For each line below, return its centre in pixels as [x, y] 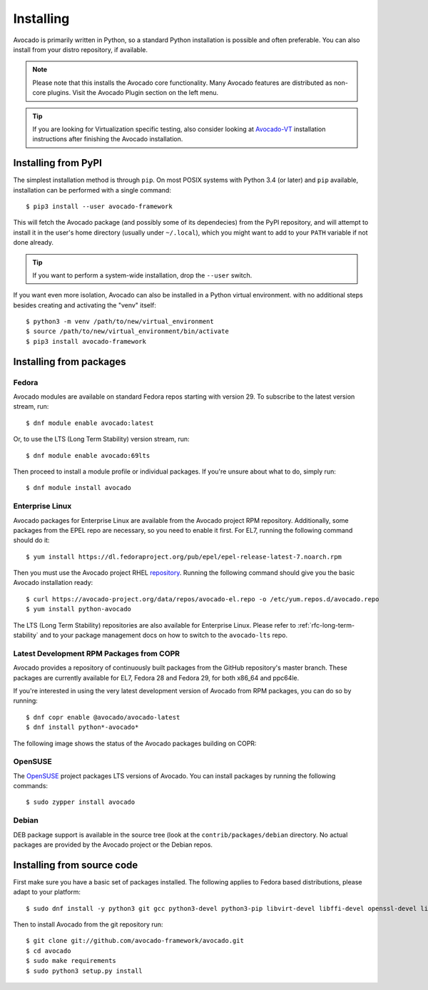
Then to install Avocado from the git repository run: [88, 924]
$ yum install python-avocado [79, 609]
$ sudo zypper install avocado [81, 802]
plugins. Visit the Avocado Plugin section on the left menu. [133, 93]
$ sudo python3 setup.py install [84, 971]
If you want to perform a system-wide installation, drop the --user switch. [142, 275]
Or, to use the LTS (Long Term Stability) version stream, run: [101, 439]
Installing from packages [70, 361]
